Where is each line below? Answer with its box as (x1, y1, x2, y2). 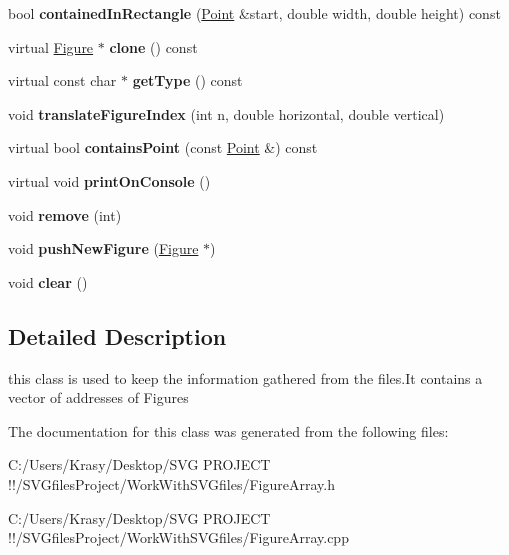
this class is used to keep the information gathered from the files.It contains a (8, 367, 483, 388)
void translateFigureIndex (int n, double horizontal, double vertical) (8, 103, 445, 124)
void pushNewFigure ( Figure (8, 238, 199, 259)
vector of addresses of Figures (8, 387, 189, 408)
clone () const (109, 36, 198, 57)
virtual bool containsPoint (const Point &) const (8, 137, 318, 158)
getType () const (132, 70, 243, 91)
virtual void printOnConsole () (8, 170, 211, 191)
